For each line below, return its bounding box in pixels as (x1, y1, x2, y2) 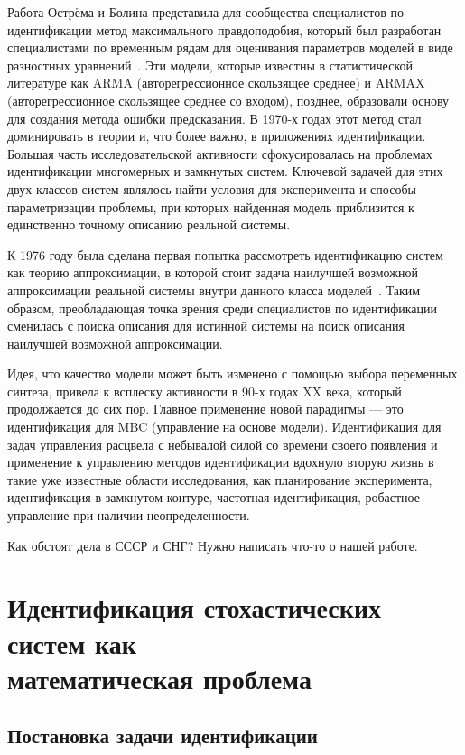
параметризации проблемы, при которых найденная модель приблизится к (7, 197, 414, 216)
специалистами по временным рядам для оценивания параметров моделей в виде (7, 38, 453, 57)
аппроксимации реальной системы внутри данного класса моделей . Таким (7, 280, 421, 299)
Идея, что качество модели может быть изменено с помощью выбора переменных (7, 364, 458, 383)
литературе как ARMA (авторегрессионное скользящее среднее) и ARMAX (7, 73, 425, 92)
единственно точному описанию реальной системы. (7, 215, 291, 234)
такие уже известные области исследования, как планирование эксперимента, (7, 470, 432, 489)
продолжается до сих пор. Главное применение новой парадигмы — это (7, 399, 404, 418)
